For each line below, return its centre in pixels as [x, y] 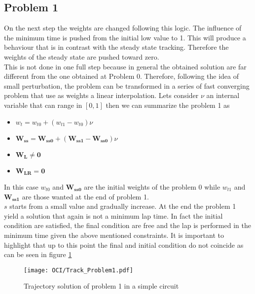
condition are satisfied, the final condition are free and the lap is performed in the [127, 225]
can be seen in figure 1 [38, 254]
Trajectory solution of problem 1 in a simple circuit [101, 286]
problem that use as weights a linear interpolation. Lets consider [101, 95]
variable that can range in [43, 105]
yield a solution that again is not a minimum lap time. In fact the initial [113, 215]
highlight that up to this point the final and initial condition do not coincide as [124, 245]
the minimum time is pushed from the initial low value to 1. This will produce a [125, 37]
